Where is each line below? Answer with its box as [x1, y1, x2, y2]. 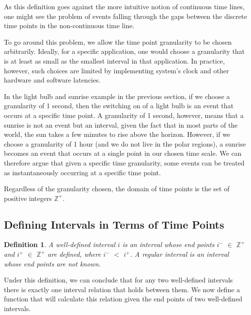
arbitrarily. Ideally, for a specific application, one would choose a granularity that [4, 46, 245, 56]
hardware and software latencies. [4, 75, 101, 85]
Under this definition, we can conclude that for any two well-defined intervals [4, 275, 233, 285]
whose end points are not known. [4, 258, 101, 268]
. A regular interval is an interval [130, 249, 229, 259]
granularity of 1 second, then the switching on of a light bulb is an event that [4, 100, 234, 111]
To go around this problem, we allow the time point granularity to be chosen [4, 36, 232, 47]
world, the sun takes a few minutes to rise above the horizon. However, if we [4, 129, 231, 139]
